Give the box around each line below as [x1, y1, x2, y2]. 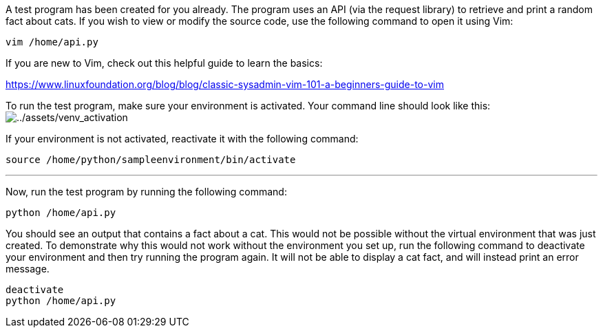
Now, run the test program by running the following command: [6, 186, 287, 197]
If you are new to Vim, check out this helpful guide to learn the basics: [6, 57, 323, 69]
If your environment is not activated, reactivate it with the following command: [6, 133, 359, 144]
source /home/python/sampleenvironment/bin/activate [6, 154, 296, 165]
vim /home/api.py [6, 36, 98, 47]
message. [6, 263, 50, 275]
